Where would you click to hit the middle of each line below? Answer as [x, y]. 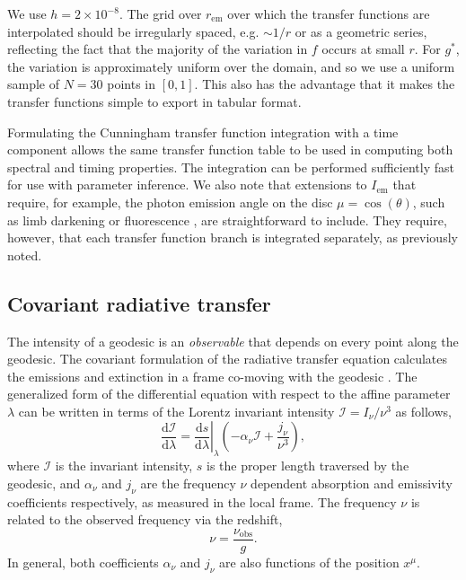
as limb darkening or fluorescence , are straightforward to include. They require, [227, 220]
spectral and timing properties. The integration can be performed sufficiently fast [231, 167]
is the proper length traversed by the [308, 466]
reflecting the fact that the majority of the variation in [158, 49]
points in [132, 84]
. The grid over [160, 13]
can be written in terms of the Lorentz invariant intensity [176, 411]
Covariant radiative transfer [139, 303]
